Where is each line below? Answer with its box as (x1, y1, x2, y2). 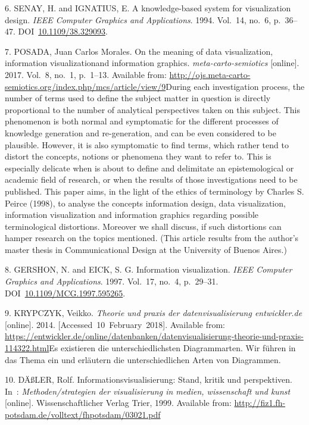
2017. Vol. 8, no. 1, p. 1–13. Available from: (5, 68, 167, 80)
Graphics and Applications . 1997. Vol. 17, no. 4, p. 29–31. (5, 275, 219, 287)
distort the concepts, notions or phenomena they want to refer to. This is (5, 150, 271, 162)
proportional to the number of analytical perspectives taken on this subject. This (5, 103, 301, 115)
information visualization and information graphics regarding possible (5, 208, 259, 221)
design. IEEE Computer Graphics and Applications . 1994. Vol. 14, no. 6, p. (5, 13, 281, 26)
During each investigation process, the (166, 80, 305, 92)
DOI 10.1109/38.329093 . (18, 25, 108, 37)
